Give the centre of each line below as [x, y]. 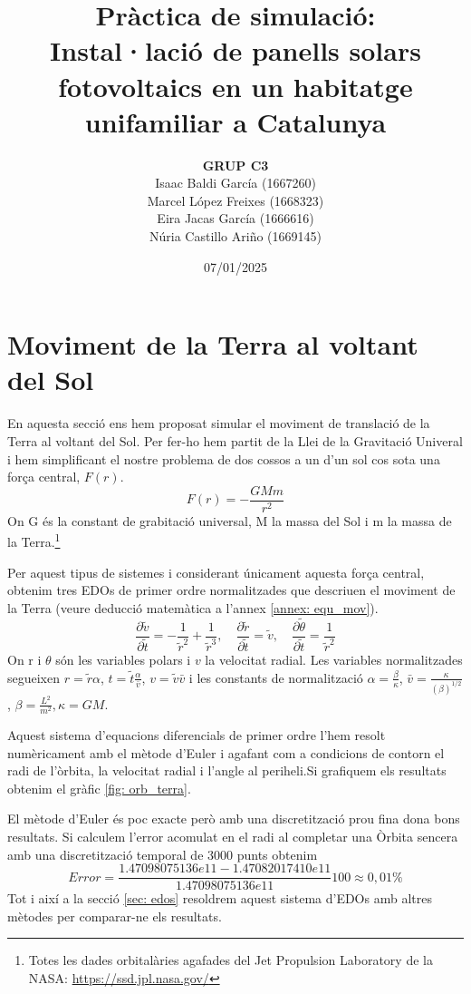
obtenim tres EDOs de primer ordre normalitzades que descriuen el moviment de [231, 590]
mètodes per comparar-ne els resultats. [115, 916]
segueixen [34, 677]
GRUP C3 [235, 165]
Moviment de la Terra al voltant [213, 344]
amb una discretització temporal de [106, 854]
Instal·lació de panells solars [235, 50]
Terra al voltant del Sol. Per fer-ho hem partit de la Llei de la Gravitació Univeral [235, 440]
